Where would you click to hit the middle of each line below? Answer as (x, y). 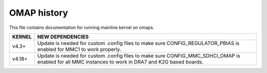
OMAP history (39, 13)
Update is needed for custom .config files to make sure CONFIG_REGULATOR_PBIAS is (138, 43)
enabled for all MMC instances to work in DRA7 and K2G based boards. (120, 62)
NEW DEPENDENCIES (63, 37)
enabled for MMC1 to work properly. (79, 49)
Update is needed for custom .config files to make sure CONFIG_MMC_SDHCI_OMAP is (139, 55)
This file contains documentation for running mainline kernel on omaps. (82, 27)
